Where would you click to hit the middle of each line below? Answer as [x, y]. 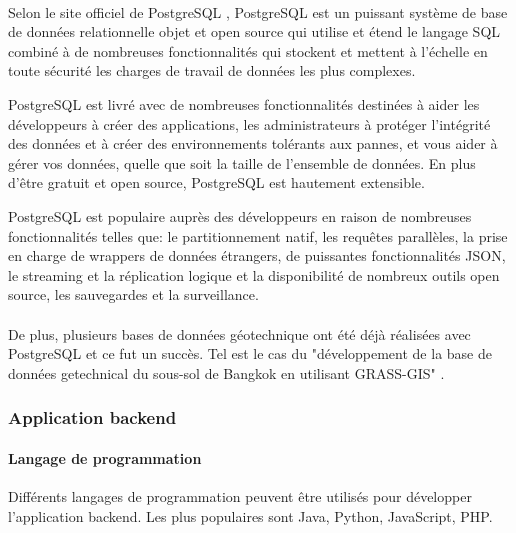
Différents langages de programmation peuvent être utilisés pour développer [240, 495]
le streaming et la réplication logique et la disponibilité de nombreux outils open [254, 274]
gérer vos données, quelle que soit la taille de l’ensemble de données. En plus [242, 162]
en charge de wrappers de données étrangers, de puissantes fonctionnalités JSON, [257, 255]
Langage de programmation [105, 457]
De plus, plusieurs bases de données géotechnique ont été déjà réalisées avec [239, 333]
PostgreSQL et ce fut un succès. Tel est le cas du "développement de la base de [250, 353]
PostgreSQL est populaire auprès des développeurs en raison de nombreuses [240, 215]
